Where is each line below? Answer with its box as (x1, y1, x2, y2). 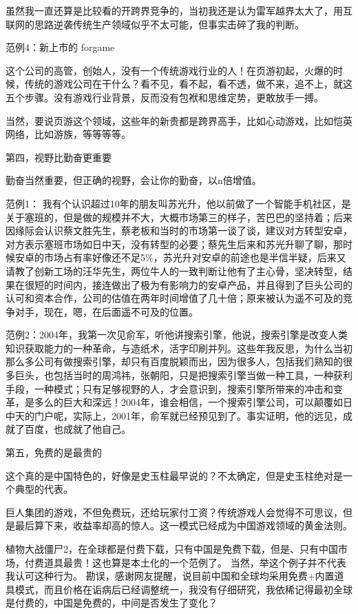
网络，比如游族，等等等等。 (6, 127, 131, 141)
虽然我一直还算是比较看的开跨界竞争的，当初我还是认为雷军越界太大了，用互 (6, 3, 352, 17)
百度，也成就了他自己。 (24, 422, 131, 436)
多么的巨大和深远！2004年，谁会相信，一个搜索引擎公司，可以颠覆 (34, 395, 333, 409)
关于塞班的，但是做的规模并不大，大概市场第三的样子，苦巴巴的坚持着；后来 (6, 209, 352, 224)
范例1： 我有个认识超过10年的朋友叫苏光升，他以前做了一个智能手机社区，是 (6, 196, 351, 210)
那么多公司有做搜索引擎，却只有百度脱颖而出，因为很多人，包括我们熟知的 (6, 354, 343, 369)
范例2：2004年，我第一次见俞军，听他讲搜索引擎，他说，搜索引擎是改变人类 (6, 327, 348, 342)
